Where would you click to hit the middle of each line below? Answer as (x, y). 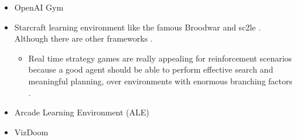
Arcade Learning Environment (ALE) (82, 112)
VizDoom (31, 132)
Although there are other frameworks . (83, 38)
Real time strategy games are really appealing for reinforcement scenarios (160, 58)
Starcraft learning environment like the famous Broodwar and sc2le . (138, 27)
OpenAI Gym (39, 7)
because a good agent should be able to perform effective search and (151, 69)
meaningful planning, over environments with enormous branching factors (161, 81)
